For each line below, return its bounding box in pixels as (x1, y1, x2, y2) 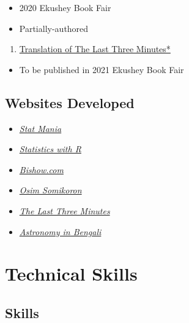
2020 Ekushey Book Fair (19, 1, 111, 14)
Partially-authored (19, 21, 89, 34)
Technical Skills (5, 261, 138, 286)
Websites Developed (5, 93, 135, 112)
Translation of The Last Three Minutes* (19, 42, 171, 55)
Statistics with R (19, 142, 81, 155)
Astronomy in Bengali (19, 225, 102, 238)
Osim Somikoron (19, 184, 82, 197)
